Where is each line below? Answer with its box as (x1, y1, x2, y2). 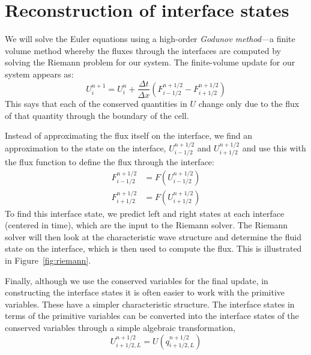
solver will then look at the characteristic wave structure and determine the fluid (5, 230, 301, 243)
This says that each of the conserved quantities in (5, 97, 187, 109)
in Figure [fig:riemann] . (5, 254, 91, 267)
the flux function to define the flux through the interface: (5, 155, 214, 168)
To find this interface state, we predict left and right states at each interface (5, 207, 285, 219)
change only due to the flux (198, 97, 300, 109)
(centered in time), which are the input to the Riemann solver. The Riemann (5, 219, 288, 231)
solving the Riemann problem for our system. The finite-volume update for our (5, 56, 295, 68)
